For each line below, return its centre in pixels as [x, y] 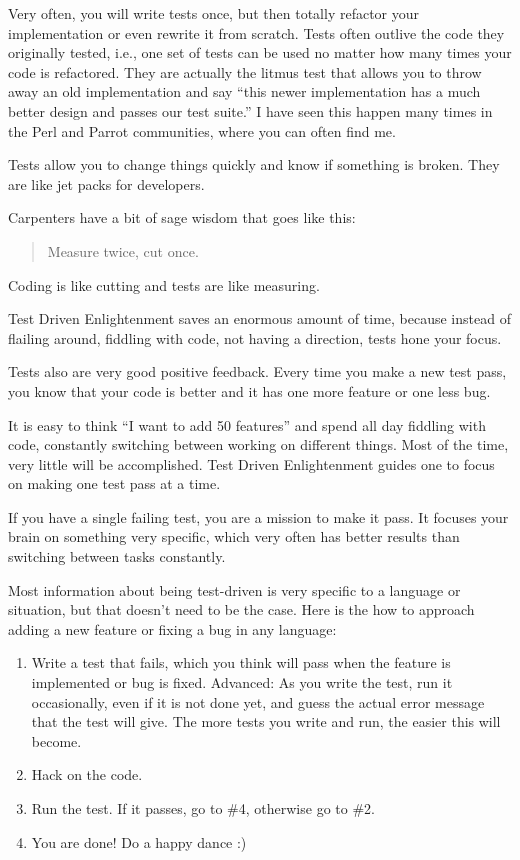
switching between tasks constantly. [117, 556]
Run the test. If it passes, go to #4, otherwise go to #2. [203, 808]
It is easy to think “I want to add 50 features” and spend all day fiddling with [247, 424]
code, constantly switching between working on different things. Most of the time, [258, 444]
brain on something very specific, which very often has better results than [234, 536]
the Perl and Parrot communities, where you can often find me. [202, 130]
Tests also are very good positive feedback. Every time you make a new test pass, [257, 371]
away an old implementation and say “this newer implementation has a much [244, 91]
